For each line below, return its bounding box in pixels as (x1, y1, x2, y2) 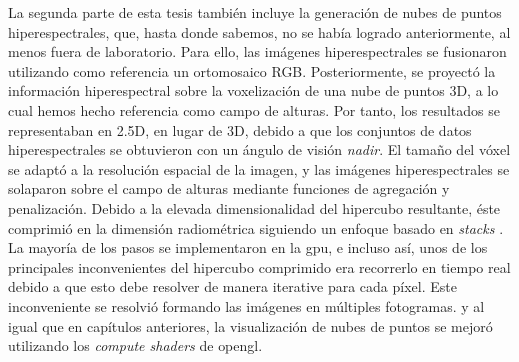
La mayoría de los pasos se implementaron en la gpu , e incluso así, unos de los (8, 237, 488, 258)
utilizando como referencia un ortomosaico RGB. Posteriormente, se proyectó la (8, 60, 496, 81)
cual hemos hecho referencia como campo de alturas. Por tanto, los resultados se (8, 99, 500, 120)
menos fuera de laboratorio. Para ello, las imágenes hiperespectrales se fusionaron (8, 41, 507, 62)
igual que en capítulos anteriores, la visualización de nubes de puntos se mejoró (8, 315, 493, 336)
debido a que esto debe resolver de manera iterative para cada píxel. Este (8, 276, 457, 297)
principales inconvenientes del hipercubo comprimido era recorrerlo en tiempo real (8, 256, 511, 277)
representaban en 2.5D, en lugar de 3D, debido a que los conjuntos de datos (8, 119, 472, 140)
